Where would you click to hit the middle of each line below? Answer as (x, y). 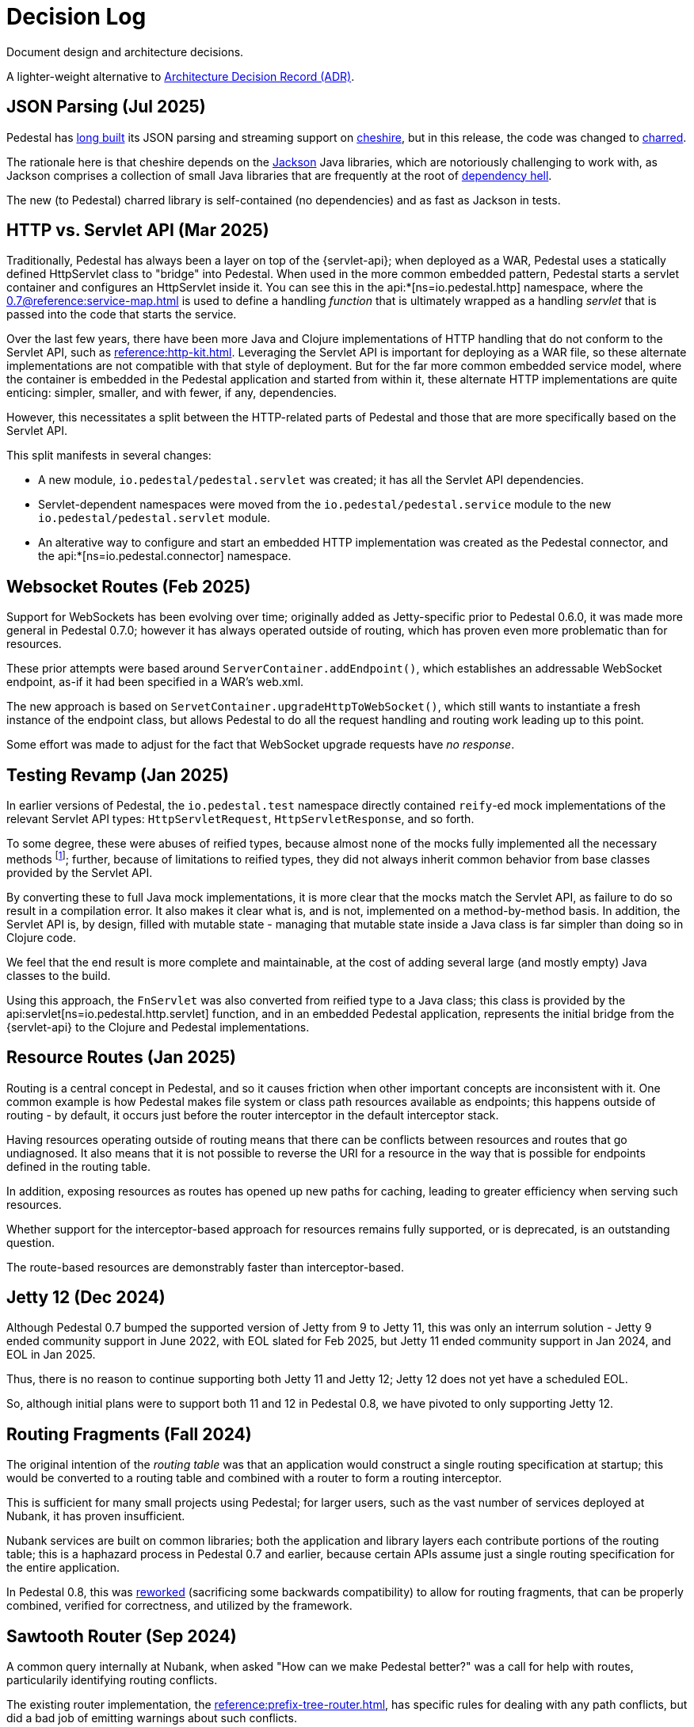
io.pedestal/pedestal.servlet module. (154, 518)
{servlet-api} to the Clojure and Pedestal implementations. (158, 1027)
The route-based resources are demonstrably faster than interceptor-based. (205, 1267)
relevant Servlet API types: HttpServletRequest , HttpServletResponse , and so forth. (240, 819)
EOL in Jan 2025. (51, 1355)
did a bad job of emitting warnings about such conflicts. (152, 1718)
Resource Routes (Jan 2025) (121, 1058)
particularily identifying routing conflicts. (112, 1680)
